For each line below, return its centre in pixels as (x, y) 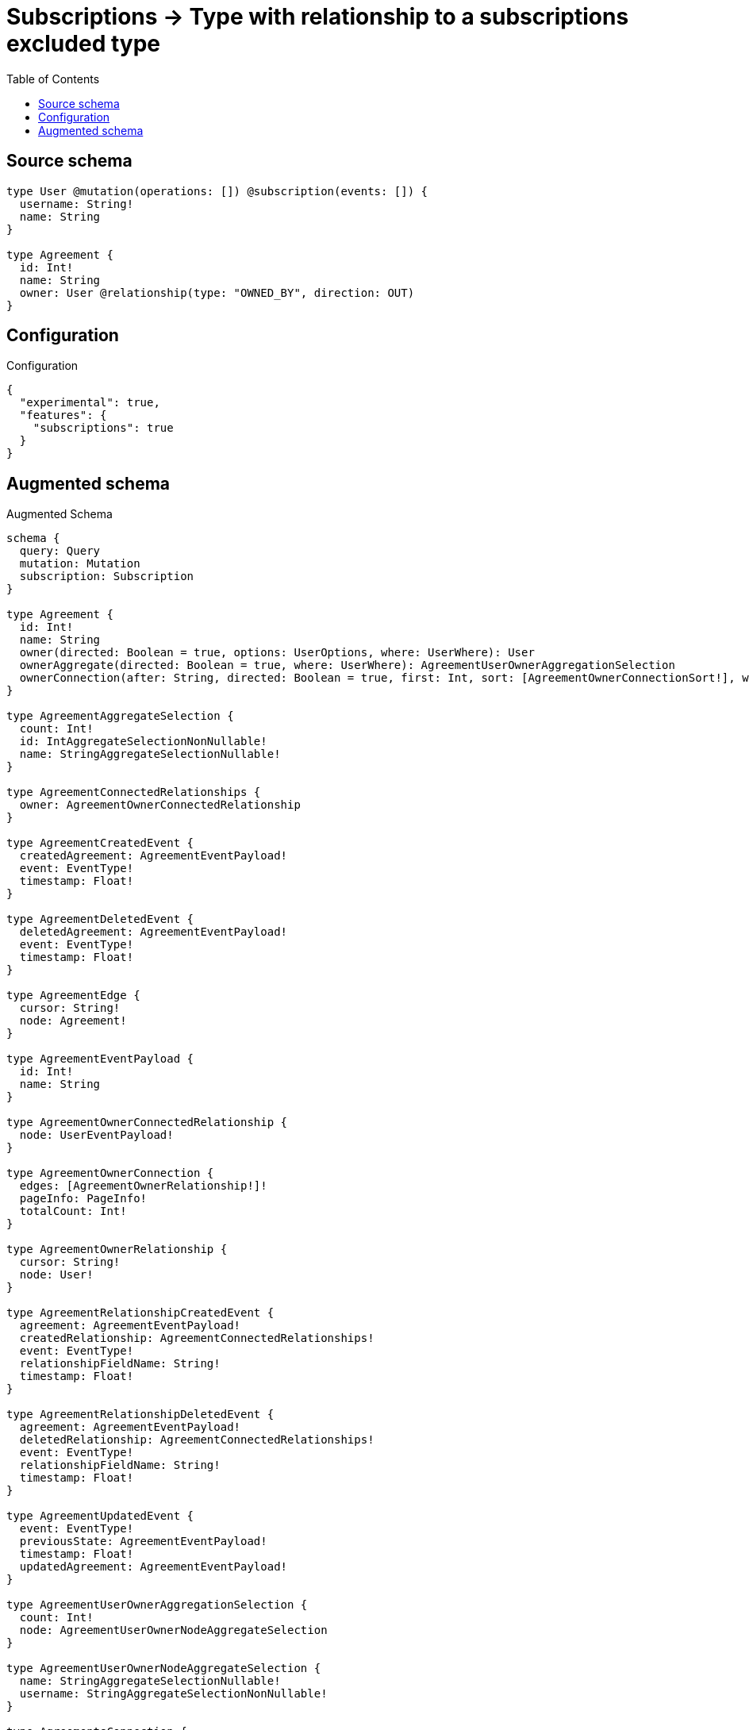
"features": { (63, 415)
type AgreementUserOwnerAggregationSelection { (157, 1605)
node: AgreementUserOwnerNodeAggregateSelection (173, 1630)
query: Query (60, 551)
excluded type (83, 44)
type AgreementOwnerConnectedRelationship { (147, 1123)
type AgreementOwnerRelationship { (117, 1249)
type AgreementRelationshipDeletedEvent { (140, 1415)
